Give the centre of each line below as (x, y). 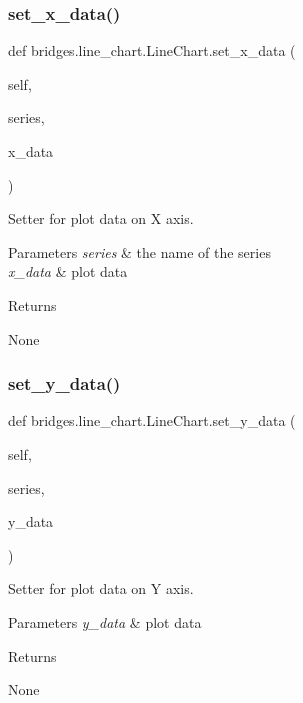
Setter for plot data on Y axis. (101, 588)
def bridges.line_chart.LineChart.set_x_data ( (152, 50)
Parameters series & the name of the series (139, 251)
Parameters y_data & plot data (105, 621)
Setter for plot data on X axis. (101, 218)
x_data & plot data (68, 271)
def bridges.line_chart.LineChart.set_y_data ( (152, 420)
